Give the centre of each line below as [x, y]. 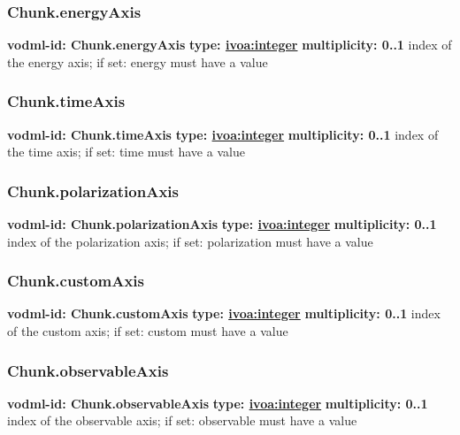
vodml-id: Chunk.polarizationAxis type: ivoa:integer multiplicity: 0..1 [222, 224]
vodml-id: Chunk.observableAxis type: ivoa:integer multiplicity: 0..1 [218, 403]
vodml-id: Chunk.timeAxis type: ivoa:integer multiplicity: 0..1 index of [223, 134]
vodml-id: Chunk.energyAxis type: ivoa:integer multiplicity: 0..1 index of [230, 45]
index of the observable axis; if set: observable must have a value [182, 420]
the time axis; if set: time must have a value [126, 152]
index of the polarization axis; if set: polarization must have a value [190, 241]
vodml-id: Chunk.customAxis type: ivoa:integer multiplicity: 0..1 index [224, 313]
